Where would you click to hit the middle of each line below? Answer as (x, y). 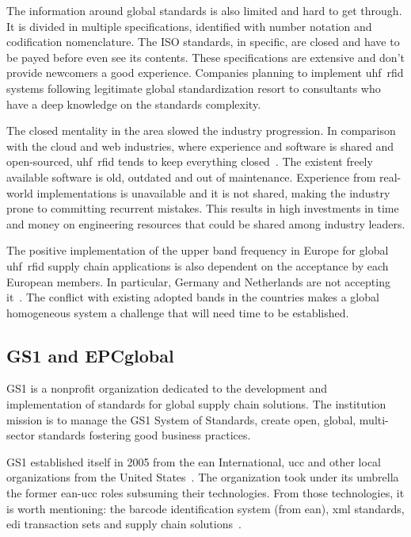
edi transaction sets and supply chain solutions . (124, 524)
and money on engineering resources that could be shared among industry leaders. (206, 223)
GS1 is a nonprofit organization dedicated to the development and (167, 388)
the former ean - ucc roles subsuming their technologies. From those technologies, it (205, 493)
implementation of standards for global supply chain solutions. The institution (196, 404)
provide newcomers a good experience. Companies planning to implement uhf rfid (205, 73)
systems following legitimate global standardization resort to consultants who (194, 88)
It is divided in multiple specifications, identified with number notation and (189, 26)
